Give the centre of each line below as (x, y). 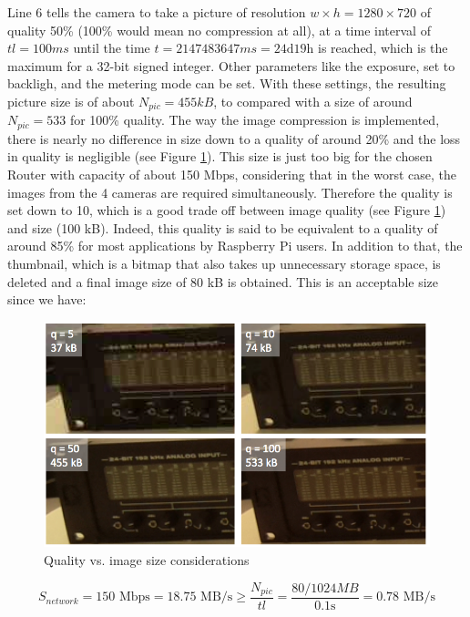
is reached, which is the (383, 48)
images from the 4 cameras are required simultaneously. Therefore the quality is (230, 192)
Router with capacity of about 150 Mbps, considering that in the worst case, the (232, 175)
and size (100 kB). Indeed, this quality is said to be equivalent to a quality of (223, 227)
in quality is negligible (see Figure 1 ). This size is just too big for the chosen (220, 156)
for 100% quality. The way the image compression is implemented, (255, 120)
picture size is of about (71, 101)
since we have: (47, 299)
